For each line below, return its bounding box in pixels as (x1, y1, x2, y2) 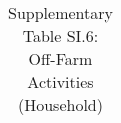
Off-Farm (28, 47, 93, 70)
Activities (27, 70, 94, 93)
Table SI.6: (22, 24, 99, 47)
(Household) (17, 93, 103, 116)
